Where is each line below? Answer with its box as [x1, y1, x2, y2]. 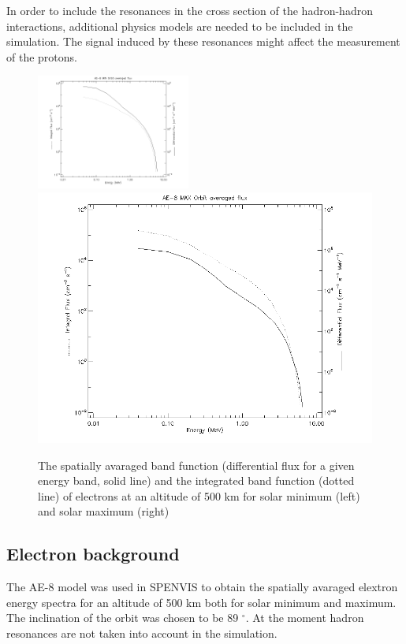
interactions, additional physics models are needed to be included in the [6, 17, 353, 34]
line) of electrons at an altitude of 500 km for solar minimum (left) [38, 487, 360, 504]
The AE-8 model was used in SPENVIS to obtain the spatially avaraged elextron [6, 579, 398, 595]
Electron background [6, 542, 180, 566]
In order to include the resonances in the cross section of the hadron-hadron [6, 2, 373, 18]
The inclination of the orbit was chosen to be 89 [6, 609, 239, 626]
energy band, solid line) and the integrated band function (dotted [38, 472, 355, 489]
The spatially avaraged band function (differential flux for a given [38, 456, 355, 473]
